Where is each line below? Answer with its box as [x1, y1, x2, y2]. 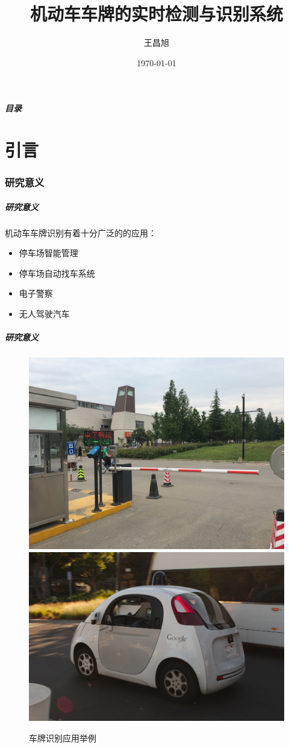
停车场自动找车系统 [19, 266, 95, 279]
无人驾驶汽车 [19, 307, 70, 320]
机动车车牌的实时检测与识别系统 [30, 1, 283, 26]
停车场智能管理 [19, 247, 78, 259]
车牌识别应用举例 [29, 731, 96, 744]
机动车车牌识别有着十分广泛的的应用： [5, 226, 157, 239]
